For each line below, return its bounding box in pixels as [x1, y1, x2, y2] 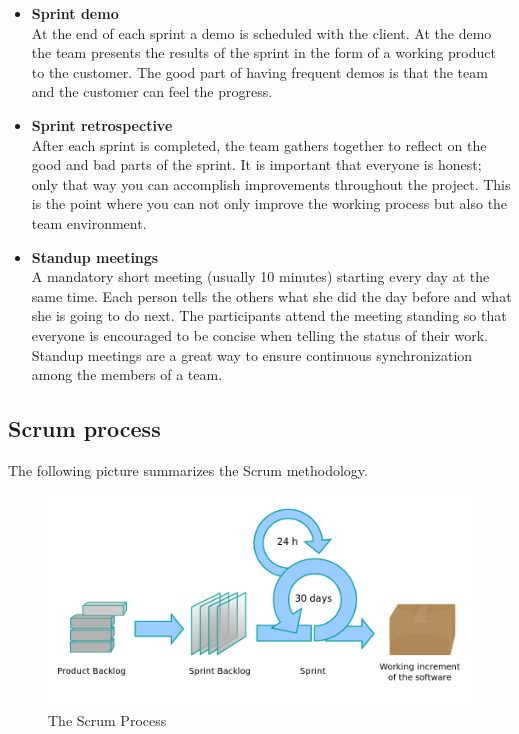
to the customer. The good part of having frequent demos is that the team [31, 61, 488, 82]
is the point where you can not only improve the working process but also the [31, 193, 508, 214]
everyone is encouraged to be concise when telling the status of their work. [31, 324, 488, 345]
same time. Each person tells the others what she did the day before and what [31, 285, 512, 306]
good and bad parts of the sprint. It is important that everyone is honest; [31, 154, 482, 175]
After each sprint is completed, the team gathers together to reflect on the [31, 134, 487, 155]
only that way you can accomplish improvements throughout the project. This [31, 173, 511, 194]
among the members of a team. [31, 364, 223, 385]
